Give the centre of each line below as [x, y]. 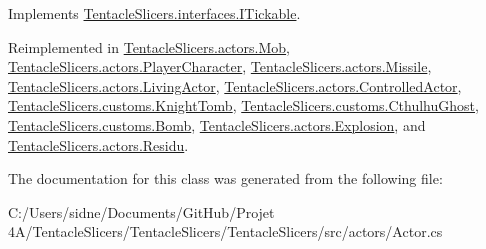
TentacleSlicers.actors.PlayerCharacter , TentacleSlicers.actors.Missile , [220, 66]
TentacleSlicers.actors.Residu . [98, 144]
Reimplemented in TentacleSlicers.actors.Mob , [149, 46]
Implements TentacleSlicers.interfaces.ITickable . [154, 13]
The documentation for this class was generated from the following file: [225, 178]
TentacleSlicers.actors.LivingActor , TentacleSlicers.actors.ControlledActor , [235, 85]
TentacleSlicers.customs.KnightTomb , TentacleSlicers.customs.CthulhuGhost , [243, 105]
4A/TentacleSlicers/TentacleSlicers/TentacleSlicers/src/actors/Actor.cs [225, 231]
